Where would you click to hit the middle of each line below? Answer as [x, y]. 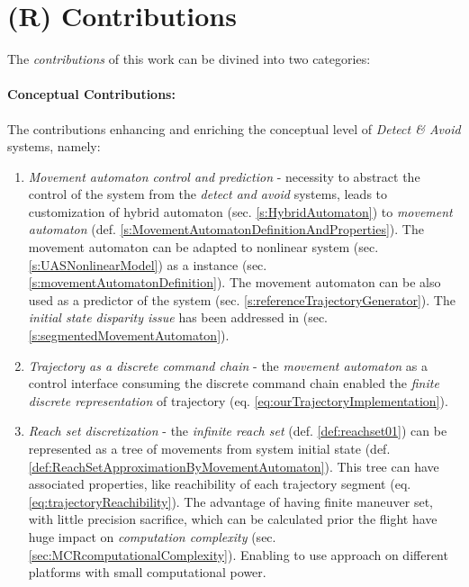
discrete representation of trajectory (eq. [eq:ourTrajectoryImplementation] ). [238, 400]
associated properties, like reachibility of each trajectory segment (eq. [220, 484]
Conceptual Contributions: [91, 94]
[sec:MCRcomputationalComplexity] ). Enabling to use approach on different [238, 554]
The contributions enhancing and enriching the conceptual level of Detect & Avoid [234, 128]
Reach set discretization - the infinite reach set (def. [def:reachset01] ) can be [238, 431]
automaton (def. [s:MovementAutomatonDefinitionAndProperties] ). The [226, 229]
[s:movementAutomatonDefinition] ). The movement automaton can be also [234, 282]
